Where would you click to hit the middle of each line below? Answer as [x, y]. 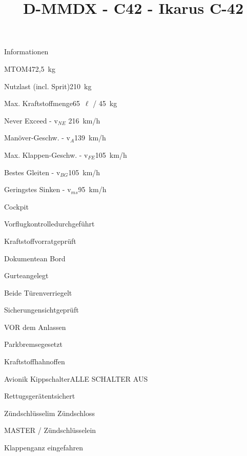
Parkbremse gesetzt [33, 344]
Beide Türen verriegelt [38, 292]
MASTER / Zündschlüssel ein [50, 430]
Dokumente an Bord [35, 258]
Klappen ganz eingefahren [44, 448]
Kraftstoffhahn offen [35, 361]
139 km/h [90, 138]
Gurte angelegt [26, 275]
